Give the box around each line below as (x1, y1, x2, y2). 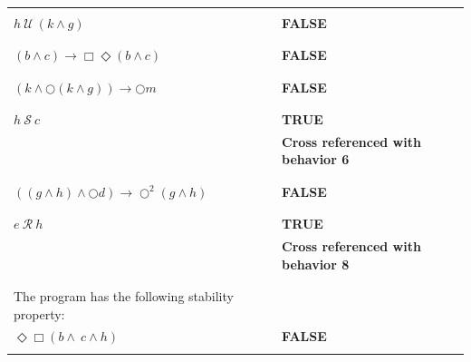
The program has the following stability (14, 286, 234, 305)
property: (14, 304, 65, 323)
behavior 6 (282, 150, 350, 169)
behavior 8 (282, 254, 350, 273)
